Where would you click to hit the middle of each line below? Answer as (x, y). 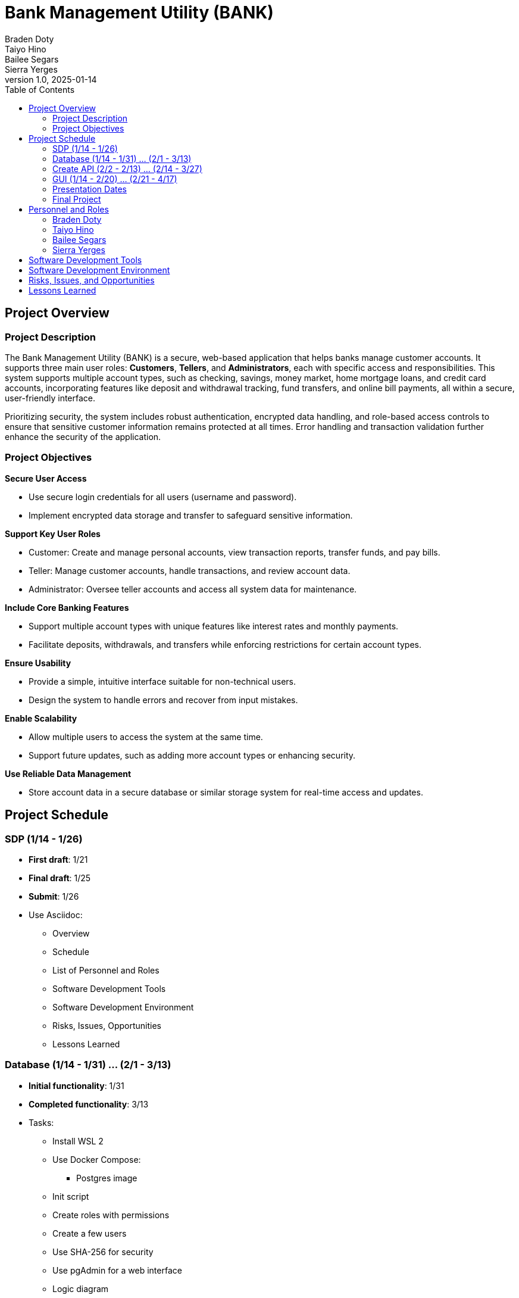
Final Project (77, 199)
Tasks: (41, 1122)
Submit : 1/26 (54, 896)
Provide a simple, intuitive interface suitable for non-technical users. (162, 681)
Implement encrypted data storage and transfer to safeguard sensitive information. (191, 515)
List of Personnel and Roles (106, 970)
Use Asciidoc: (56, 915)
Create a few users (90, 1233)
